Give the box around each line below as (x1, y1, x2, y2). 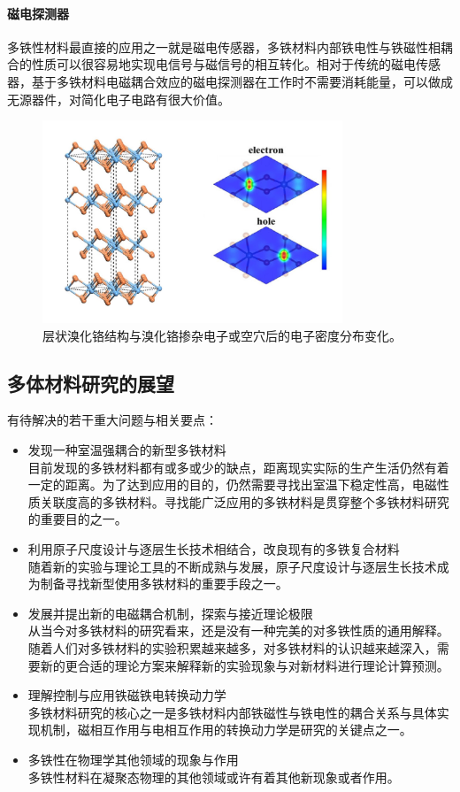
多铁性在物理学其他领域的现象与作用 (27, 750, 239, 768)
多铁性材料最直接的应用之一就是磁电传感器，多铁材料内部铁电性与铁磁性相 (7, 37, 441, 56)
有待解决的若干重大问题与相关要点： (7, 411, 218, 429)
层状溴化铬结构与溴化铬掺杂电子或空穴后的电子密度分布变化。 (42, 326, 402, 344)
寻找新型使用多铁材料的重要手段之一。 (65, 574, 288, 593)
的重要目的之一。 (27, 510, 127, 528)
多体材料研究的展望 (7, 369, 174, 396)
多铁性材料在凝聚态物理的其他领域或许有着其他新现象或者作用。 (27, 767, 400, 786)
